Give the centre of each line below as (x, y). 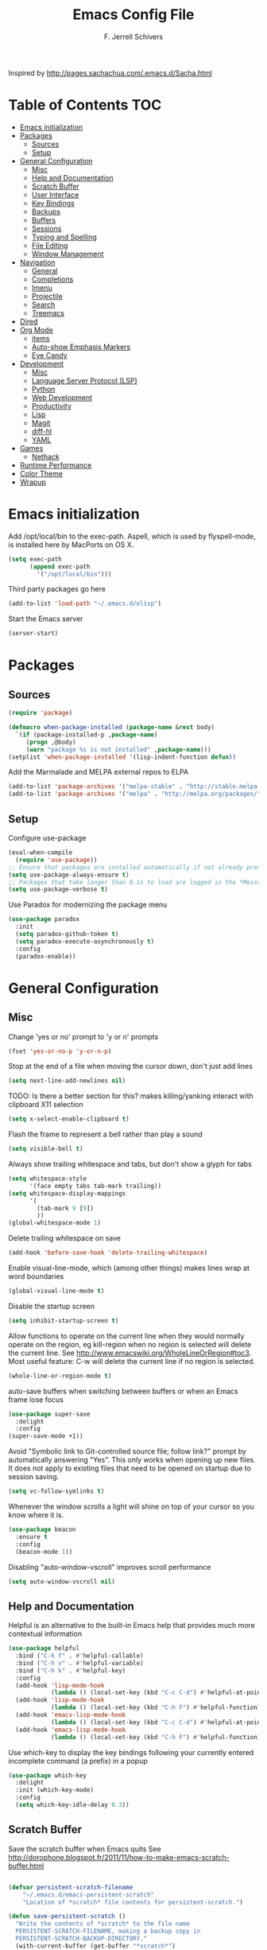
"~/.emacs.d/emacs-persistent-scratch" (89, 1894)
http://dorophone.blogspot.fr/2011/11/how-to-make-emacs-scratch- (119, 1857)
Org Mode (36, 330)
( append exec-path (60, 566)
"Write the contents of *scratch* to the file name (103, 1924)
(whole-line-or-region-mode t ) (60, 1376)
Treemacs (48, 313)
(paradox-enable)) (46, 956)
